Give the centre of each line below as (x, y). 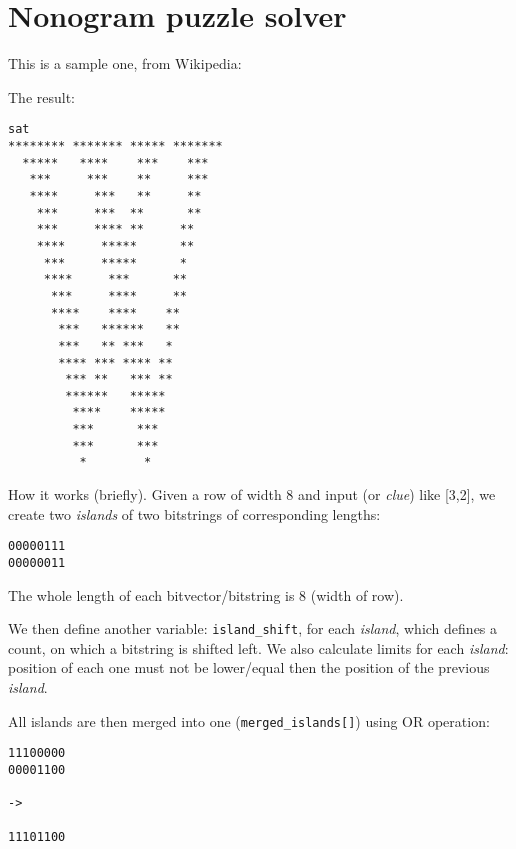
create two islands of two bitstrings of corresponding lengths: (194, 513)
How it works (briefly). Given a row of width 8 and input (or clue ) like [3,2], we (252, 494)
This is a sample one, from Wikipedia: (125, 63)
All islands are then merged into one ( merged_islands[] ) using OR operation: (249, 720)
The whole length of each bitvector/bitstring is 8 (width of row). (206, 594)
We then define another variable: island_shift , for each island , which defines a (253, 628)
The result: (42, 96)
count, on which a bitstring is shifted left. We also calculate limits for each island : (258, 647)
